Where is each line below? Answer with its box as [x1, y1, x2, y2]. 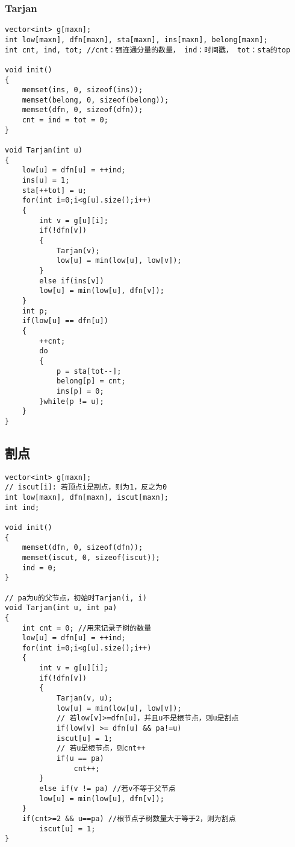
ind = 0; [22, 563, 57, 572]
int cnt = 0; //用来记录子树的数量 [22, 623, 152, 632]
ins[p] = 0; [56, 386, 104, 395]
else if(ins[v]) [39, 276, 104, 285]
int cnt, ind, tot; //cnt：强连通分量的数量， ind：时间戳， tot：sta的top [5, 45, 291, 54]
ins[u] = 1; [22, 176, 70, 185]
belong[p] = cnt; [56, 377, 126, 386]
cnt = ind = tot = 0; [22, 116, 108, 125]
